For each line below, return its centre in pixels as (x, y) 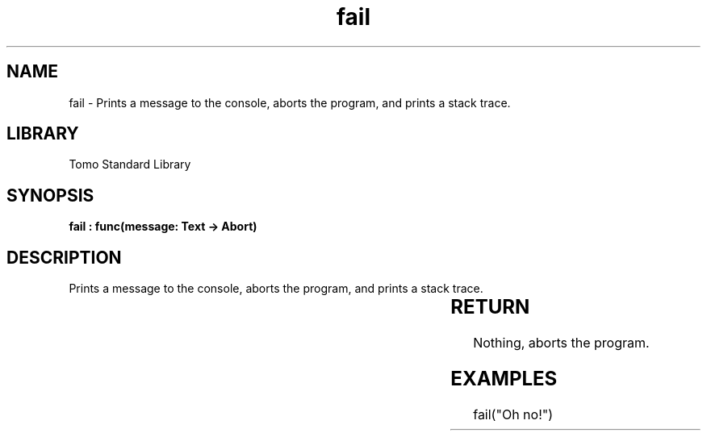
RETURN (490, 307)
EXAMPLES (504, 378)
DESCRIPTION (64, 257)
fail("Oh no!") (513, 414)
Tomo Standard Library (130, 164)
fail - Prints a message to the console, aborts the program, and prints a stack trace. (290, 102)
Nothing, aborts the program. (561, 343)
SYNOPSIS (50, 195)
